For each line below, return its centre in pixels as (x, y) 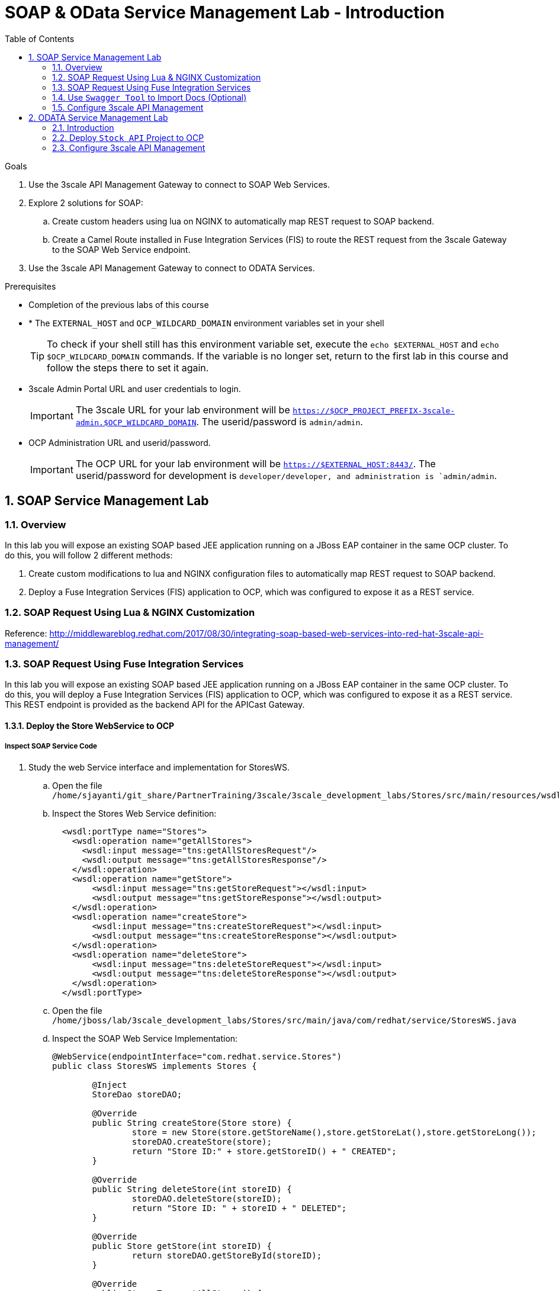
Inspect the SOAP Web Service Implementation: (145, 1038)
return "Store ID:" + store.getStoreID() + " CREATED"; (264, 1151)
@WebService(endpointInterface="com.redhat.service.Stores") (197, 1056)
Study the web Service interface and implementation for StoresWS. (159, 767)
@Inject (110, 1085)
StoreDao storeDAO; (137, 1094)
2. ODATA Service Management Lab (98, 117)
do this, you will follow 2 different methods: (89, 555)
